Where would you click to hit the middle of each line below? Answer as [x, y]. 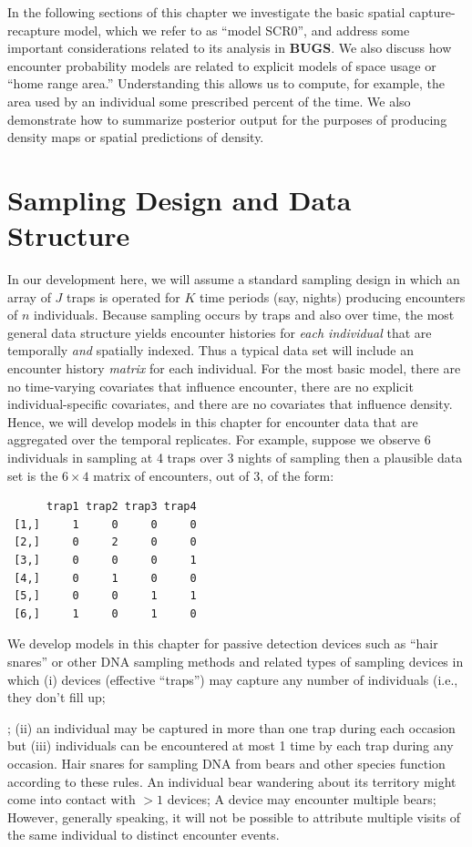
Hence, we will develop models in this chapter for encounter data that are [213, 421]
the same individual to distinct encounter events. [144, 835]
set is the [33, 475]
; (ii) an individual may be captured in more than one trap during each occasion [231, 727]
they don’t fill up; [56, 697]
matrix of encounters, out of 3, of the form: [214, 475]
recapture [34, 30]
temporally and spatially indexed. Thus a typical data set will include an [210, 350]
